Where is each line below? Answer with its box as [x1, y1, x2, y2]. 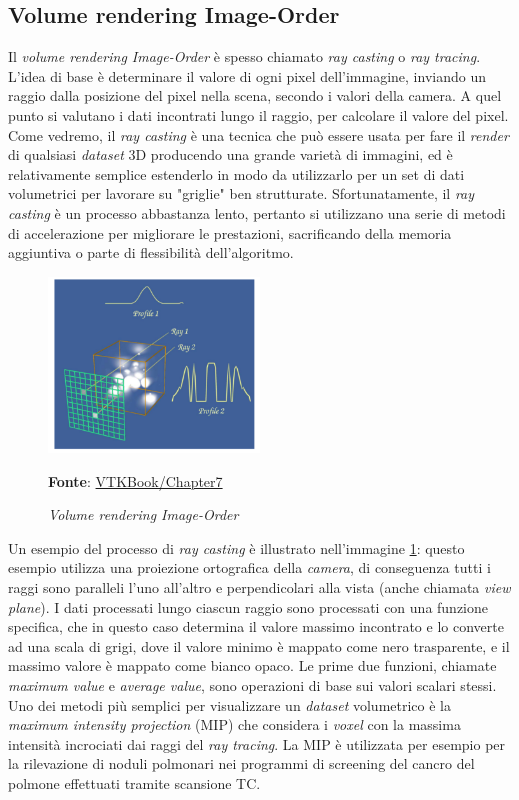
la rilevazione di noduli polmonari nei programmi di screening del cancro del [8, 753, 475, 774]
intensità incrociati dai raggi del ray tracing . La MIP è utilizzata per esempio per [8, 733, 506, 754]
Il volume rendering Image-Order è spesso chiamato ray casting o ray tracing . [8, 46, 481, 67]
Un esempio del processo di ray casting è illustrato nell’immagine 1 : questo [8, 537, 465, 558]
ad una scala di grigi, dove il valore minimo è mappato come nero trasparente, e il [8, 635, 510, 656]
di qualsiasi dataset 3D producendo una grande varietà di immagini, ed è [8, 144, 453, 165]
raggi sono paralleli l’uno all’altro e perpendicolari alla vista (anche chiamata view [8, 577, 511, 598]
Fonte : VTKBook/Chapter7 [48, 470, 223, 491]
